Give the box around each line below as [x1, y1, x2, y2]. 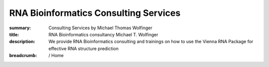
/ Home [48, 53, 64, 59]
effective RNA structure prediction [48, 45, 119, 52]
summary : [9, 25, 31, 31]
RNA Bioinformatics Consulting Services [9, 7, 181, 18]
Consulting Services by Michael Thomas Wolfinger [48, 25, 152, 31]
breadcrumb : [9, 53, 37, 59]
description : [9, 39, 35, 45]
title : [9, 31, 19, 37]
